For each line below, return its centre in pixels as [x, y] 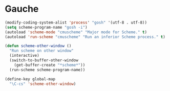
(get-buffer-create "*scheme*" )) [50, 65]
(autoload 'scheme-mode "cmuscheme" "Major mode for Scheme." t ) [76, 32]
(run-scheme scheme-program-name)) [47, 70]
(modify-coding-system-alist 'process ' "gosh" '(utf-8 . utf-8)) [76, 22]
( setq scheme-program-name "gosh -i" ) [46, 27]
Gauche [22, 9]
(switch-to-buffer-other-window [44, 60]
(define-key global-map [30, 79]
